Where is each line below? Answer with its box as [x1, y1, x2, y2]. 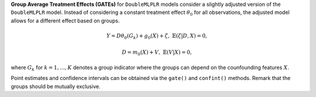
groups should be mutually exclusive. [11, 82, 101, 90]
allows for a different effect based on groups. [11, 17, 120, 24]
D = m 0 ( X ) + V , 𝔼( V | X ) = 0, [122, 49, 193, 57]
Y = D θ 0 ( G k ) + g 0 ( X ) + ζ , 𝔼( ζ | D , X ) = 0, [106, 32, 208, 40]
